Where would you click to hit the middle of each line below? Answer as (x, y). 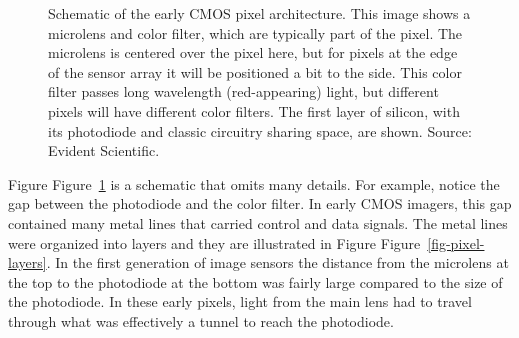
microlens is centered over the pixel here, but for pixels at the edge (253, 52)
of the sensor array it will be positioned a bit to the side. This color (255, 71)
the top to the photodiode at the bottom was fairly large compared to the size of (255, 281)
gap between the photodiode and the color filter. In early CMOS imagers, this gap (260, 203)
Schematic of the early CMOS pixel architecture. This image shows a (259, 13)
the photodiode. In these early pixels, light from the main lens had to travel (240, 301)
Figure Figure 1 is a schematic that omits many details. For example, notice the (254, 183)
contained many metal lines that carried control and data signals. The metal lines (258, 222)
